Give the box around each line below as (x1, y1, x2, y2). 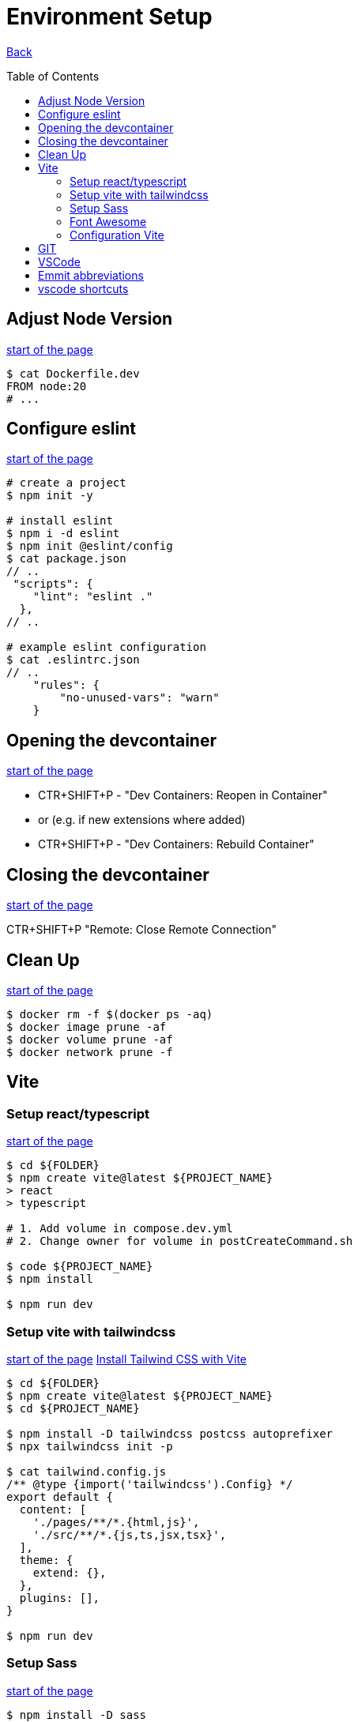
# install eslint (6, 514, 113, 528)
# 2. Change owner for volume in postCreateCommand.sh (6, 1235, 353, 1248)
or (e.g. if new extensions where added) (38, 813, 246, 827)
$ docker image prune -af (6, 1020, 167, 1033)
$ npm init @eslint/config (6, 540, 173, 553)
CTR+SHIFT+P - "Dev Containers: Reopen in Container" (38, 788, 328, 803)
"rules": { (32, 679, 100, 692)
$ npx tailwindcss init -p (6, 1439, 173, 1453)
